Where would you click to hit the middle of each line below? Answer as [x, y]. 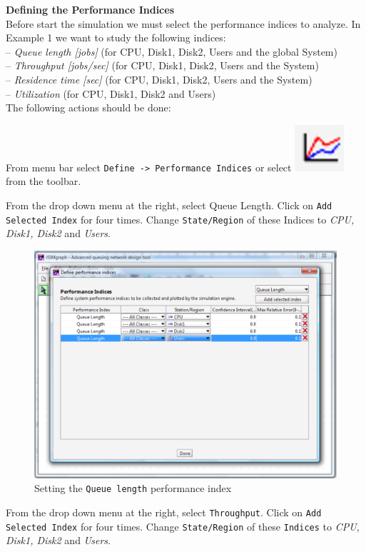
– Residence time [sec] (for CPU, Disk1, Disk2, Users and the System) [159, 79]
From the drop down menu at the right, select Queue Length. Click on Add [169, 205]
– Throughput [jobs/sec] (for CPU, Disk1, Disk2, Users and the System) [162, 65]
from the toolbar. [44, 181]
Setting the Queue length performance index [133, 488]
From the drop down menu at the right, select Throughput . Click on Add [164, 512]
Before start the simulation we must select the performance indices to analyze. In [183, 23]
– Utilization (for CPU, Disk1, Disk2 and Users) [111, 93]
